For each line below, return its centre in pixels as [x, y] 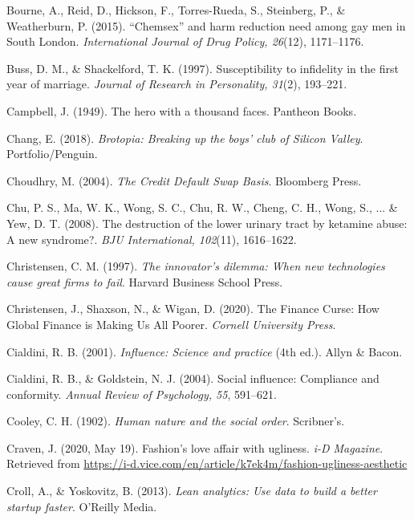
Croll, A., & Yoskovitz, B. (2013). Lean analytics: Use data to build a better [192, 491]
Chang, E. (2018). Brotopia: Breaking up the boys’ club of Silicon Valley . [185, 138]
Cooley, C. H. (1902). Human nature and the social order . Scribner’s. [176, 421]
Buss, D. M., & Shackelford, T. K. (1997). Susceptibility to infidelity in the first [203, 68]
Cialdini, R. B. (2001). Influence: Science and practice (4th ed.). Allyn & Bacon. [205, 351]
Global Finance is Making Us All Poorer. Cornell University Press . [171, 324]
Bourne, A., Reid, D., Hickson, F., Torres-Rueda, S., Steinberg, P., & [176, 10]
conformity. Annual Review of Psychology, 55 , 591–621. [142, 394]
